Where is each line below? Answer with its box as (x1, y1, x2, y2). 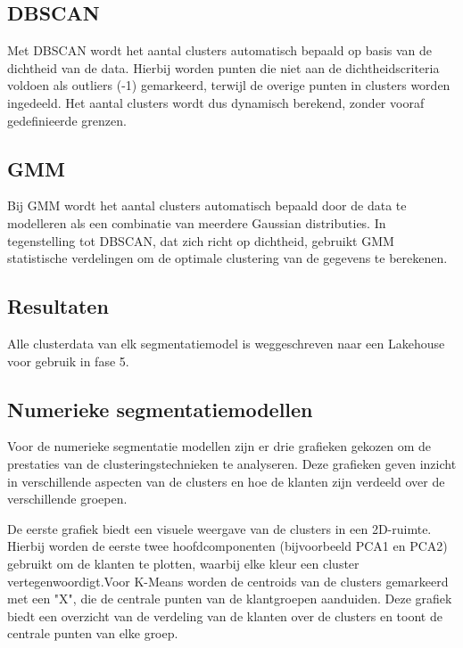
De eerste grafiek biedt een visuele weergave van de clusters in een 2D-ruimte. (7, 519, 432, 537)
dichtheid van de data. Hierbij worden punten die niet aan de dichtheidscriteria (7, 58, 440, 77)
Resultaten (7, 292, 109, 320)
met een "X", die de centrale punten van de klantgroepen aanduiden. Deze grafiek (7, 589, 452, 608)
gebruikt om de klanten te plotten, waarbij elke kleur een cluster (7, 554, 360, 572)
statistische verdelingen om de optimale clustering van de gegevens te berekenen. (7, 249, 448, 267)
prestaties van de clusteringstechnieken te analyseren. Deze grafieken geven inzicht (7, 454, 457, 472)
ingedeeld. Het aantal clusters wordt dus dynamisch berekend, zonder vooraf (7, 93, 425, 111)
